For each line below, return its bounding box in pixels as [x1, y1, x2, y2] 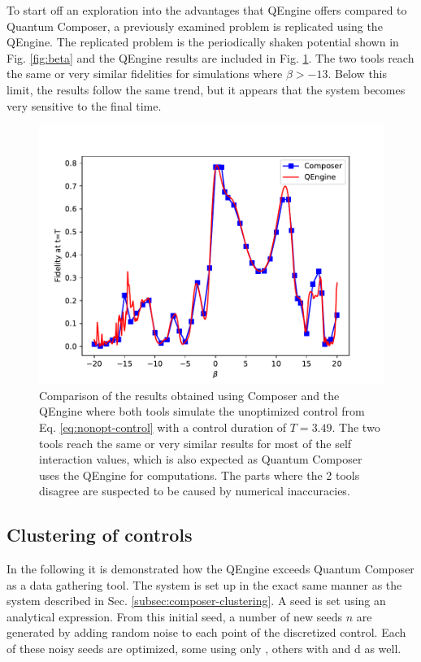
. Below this [328, 65, 388, 82]
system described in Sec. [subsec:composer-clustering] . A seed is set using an [7, 592, 386, 609]
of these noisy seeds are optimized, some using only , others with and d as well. [7, 640, 401, 657]
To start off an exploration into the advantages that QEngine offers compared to [7, 2, 407, 18]
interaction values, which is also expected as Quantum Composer [39, 451, 362, 468]
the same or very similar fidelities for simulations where [7, 65, 283, 82]
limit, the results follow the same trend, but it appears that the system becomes [7, 81, 406, 98]
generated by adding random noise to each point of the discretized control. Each [7, 624, 406, 641]
